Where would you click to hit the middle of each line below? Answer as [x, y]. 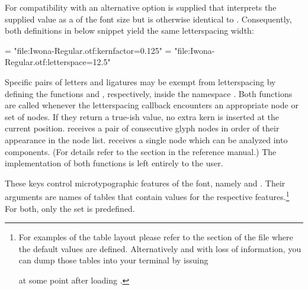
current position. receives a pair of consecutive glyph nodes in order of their [142, 128]
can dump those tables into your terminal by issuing [113, 260]
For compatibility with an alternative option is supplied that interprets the [141, 7]
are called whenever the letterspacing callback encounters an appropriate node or [152, 105]
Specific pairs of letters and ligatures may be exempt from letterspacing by [140, 81]
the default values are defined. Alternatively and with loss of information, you [160, 248]
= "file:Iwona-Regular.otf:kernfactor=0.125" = [88, 50]
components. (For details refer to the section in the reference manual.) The [141, 151]
